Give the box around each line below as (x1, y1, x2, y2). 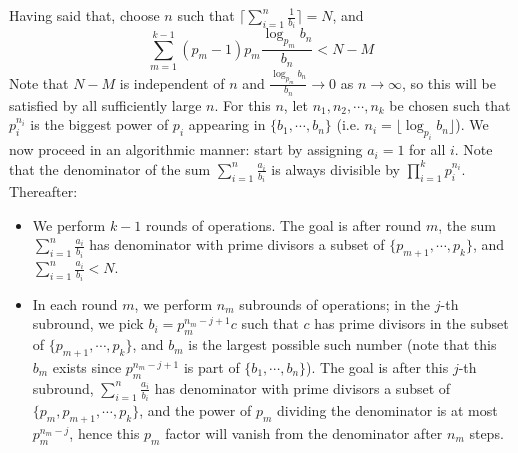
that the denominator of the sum (9, 158, 211, 179)
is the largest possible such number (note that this (188, 334, 497, 355)
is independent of (119, 72, 225, 93)
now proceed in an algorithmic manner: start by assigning (9, 139, 363, 160)
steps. (469, 422, 504, 443)
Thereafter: (9, 181, 78, 202)
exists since (52, 356, 122, 377)
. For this (214, 94, 271, 115)
